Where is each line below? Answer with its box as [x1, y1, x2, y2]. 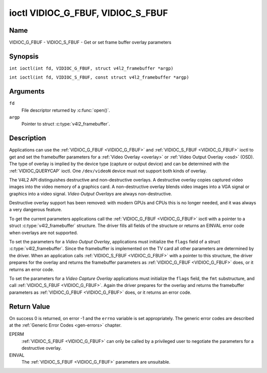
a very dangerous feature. [9, 207, 62, 213]
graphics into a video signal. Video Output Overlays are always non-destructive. [9, 190, 173, 196]
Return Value [9, 302, 50, 311]
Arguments [9, 87, 45, 96]
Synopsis [9, 52, 39, 60]
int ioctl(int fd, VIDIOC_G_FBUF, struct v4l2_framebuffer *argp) [9, 65, 174, 71]
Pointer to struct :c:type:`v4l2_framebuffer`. [21, 121, 110, 127]
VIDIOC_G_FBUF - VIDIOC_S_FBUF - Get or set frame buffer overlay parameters [9, 40, 172, 46]
